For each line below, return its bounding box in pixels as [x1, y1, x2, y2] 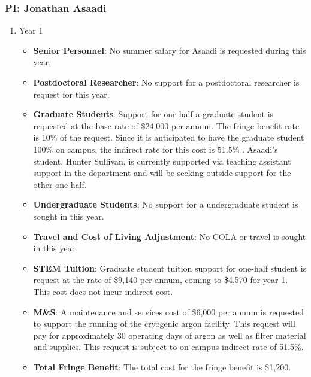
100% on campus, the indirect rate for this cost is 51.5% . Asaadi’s [33, 142, 278, 155]
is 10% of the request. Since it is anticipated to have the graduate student [33, 131, 304, 144]
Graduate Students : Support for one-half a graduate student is [33, 108, 274, 120]
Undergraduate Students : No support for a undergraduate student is [33, 198, 298, 211]
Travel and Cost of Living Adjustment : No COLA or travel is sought [33, 230, 306, 242]
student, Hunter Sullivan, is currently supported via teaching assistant [33, 154, 291, 167]
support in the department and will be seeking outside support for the [33, 166, 291, 179]
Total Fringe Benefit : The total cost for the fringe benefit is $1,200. [33, 360, 291, 373]
